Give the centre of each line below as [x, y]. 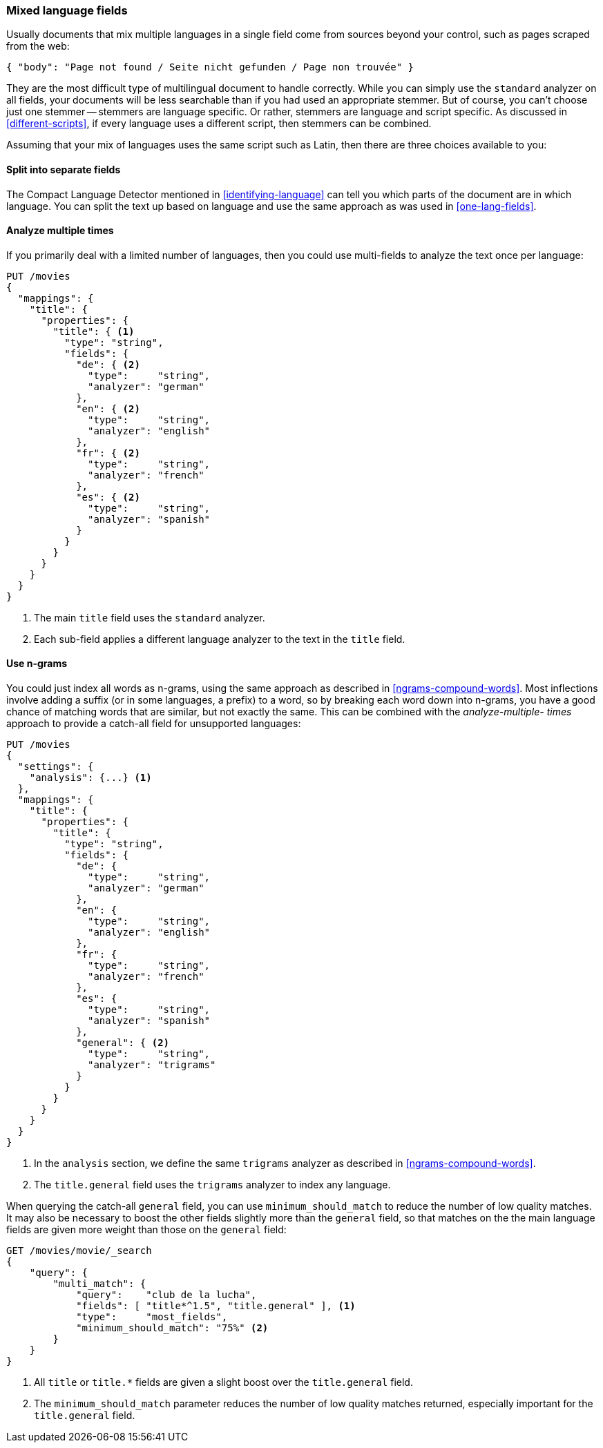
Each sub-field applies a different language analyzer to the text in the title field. [220, 639]
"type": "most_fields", [152, 1317]
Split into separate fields [64, 169]
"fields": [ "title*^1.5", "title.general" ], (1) [216, 1306]
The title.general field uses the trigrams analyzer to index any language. [212, 1185]
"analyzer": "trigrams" [152, 1065]
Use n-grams [37, 664]
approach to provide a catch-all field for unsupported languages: [154, 724]
